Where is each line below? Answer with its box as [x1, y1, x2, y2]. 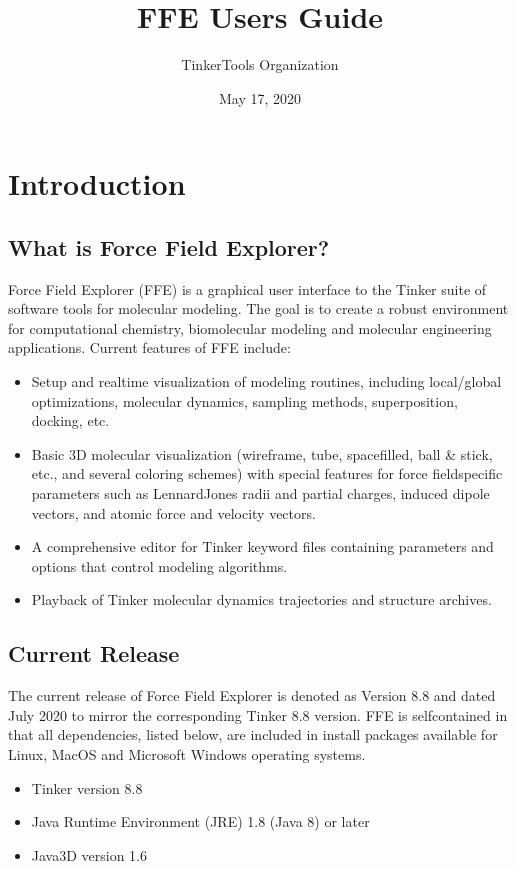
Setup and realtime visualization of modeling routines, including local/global [31, 371, 502, 392]
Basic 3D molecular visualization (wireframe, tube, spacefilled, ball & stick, [31, 443, 493, 464]
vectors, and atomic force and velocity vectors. [31, 502, 316, 523]
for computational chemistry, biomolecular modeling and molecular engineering [8, 317, 492, 338]
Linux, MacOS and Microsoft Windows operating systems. [8, 744, 366, 764]
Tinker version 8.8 [31, 777, 143, 798]
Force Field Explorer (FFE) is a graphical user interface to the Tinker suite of [8, 278, 487, 299]
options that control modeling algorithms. [31, 555, 288, 576]
